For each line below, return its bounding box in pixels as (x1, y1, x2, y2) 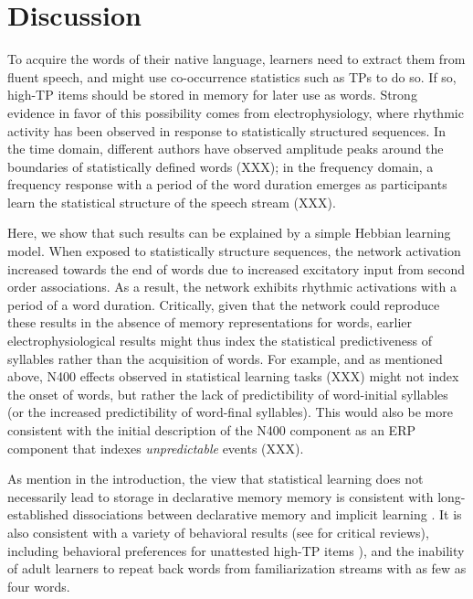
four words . (7, 576, 70, 595)
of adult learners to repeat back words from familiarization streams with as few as (7, 559, 467, 578)
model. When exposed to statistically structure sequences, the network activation (7, 241, 461, 261)
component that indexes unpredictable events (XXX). (7, 438, 304, 457)
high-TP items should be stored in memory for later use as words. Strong (7, 85, 417, 104)
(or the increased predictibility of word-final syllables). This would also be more (7, 402, 453, 422)
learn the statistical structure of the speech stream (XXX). (7, 192, 336, 211)
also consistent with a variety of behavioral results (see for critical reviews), (7, 522, 429, 541)
